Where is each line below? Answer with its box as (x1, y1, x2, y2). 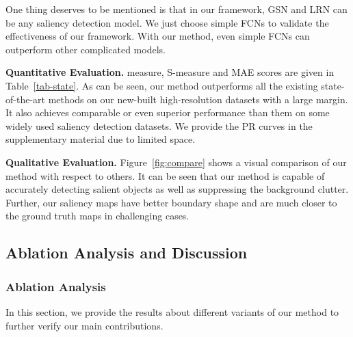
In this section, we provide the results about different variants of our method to (5, 304, 339, 319)
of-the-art (5, 92, 45, 106)
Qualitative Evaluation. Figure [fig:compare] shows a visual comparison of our (5, 154, 347, 169)
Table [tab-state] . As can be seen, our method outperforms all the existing (5, 78, 318, 92)
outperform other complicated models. (5, 42, 166, 56)
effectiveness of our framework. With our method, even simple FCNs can (5, 29, 310, 43)
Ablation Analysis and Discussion (5, 242, 248, 263)
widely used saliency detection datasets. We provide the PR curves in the (5, 118, 313, 133)
